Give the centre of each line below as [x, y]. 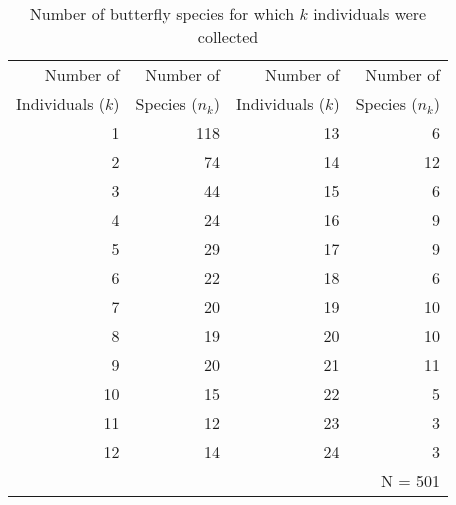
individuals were [370, 13]
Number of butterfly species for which [162, 13]
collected [228, 36]
